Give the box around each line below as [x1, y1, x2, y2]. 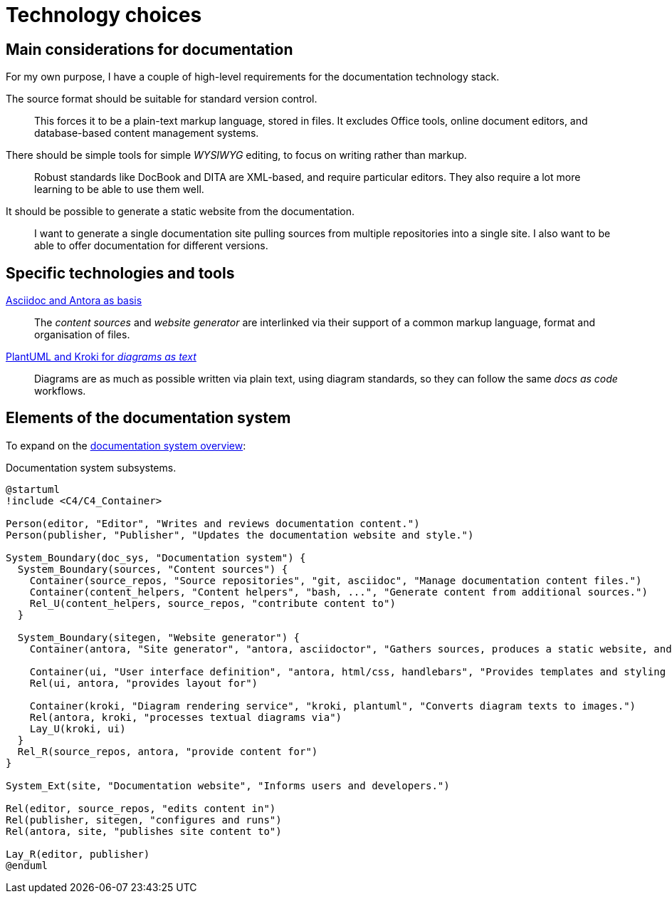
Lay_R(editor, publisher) [6, 848, 150, 860]
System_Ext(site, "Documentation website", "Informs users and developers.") [6, 779, 450, 791]
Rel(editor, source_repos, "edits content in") [6, 802, 276, 814]
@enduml [6, 859, 48, 871]
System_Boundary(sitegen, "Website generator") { [17, 631, 300, 643]
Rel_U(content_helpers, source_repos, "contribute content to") [29, 597, 396, 609]
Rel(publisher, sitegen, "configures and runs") [6, 814, 282, 826]
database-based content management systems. [34, 127, 259, 140]
